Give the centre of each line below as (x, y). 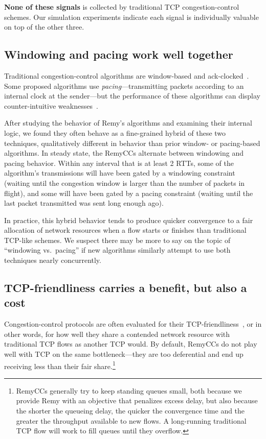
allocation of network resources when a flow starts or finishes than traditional (125, 230)
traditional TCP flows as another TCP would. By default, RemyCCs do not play (131, 344)
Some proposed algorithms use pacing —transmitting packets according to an (124, 86)
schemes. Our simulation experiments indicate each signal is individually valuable (131, 17)
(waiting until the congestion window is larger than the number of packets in (125, 182)
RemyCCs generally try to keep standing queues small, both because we (129, 390)
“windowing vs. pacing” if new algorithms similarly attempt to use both (117, 250)
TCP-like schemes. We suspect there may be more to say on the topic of (117, 240)
